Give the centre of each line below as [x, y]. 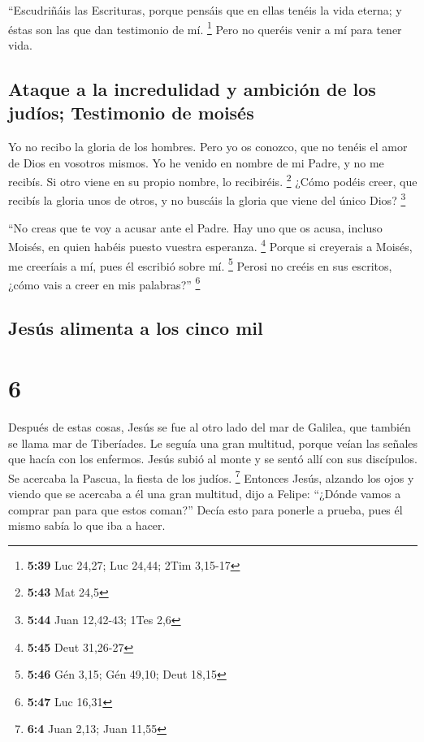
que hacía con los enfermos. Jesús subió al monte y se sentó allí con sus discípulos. [213, 459]
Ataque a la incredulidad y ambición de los [192, 88]
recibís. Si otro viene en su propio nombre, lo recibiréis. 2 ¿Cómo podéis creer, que [213, 180]
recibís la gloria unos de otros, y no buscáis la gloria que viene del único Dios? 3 [207, 199]
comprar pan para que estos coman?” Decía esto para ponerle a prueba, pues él [206, 509]
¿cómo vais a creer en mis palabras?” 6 [104, 283]
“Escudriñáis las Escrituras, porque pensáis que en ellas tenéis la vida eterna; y [205, 10]
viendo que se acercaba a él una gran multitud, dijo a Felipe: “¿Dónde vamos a [205, 493]
